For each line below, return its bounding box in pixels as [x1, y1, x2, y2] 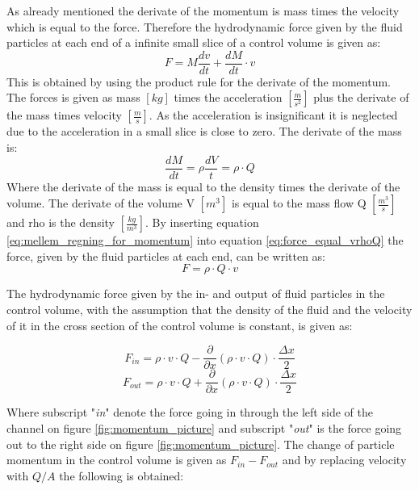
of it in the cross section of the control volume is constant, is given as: [6, 316, 353, 333]
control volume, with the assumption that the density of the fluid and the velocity [6, 301, 413, 318]
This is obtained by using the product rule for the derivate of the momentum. [6, 73, 392, 90]
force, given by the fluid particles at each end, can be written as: [6, 247, 325, 264]
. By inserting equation [145, 214, 259, 231]
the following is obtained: [59, 467, 184, 484]
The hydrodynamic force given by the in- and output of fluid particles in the [6, 285, 385, 302]
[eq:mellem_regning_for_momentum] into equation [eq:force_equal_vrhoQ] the [6, 232, 404, 249]
